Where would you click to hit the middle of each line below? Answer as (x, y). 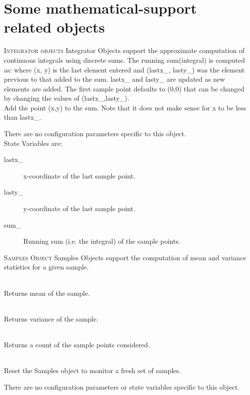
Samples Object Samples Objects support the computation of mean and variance (125, 257)
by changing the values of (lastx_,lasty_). (67, 98)
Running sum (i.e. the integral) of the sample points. (102, 241)
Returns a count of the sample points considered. (77, 344)
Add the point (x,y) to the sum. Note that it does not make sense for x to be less (125, 107)
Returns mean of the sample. (47, 293)
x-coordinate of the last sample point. (80, 175)
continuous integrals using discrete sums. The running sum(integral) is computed (125, 60)
